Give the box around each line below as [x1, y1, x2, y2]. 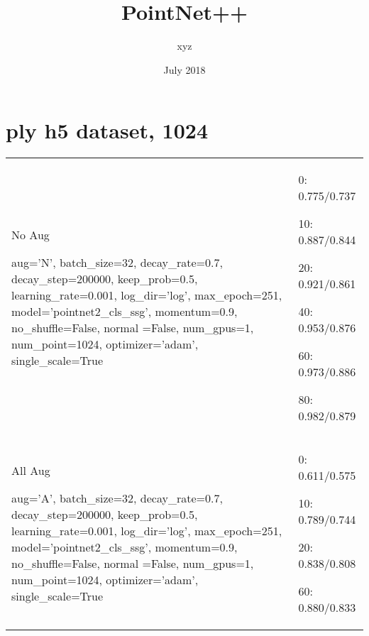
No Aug [11, 226, 50, 243]
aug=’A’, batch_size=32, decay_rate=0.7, [11, 490, 223, 507]
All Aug [11, 462, 50, 479]
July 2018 [163, 62, 206, 77]
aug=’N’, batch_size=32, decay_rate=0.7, [11, 254, 223, 271]
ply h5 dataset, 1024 [6, 116, 209, 145]
